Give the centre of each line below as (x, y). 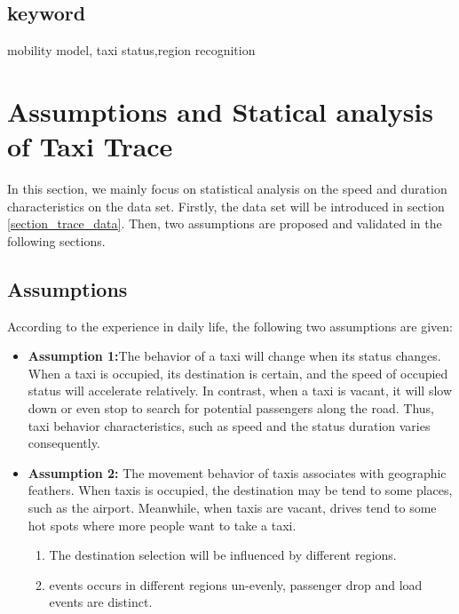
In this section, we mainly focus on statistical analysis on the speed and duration (227, 189)
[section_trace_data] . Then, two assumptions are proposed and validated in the (225, 223)
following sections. (56, 240)
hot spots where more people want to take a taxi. (162, 525)
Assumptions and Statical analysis (221, 111)
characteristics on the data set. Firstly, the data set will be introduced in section (226, 206)
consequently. (64, 443)
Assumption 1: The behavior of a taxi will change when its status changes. (234, 356)
